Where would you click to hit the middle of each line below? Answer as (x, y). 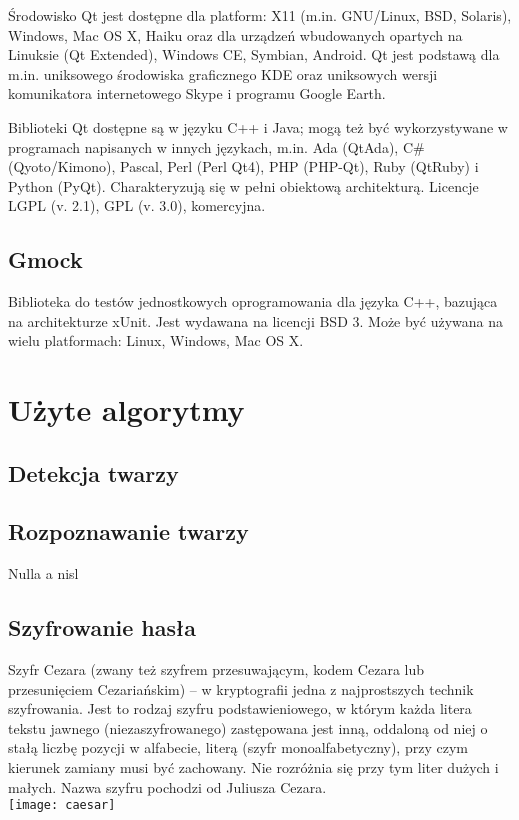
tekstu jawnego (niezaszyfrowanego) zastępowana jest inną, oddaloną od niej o (248, 727)
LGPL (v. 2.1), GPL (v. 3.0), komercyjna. (137, 205)
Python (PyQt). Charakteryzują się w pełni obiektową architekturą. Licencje (243, 185)
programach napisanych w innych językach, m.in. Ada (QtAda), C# (216, 146)
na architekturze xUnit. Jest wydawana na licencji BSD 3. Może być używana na (255, 320)
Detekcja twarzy (93, 472)
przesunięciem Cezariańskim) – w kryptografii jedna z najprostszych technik (241, 688)
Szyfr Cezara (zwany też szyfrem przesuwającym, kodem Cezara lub (216, 669)
